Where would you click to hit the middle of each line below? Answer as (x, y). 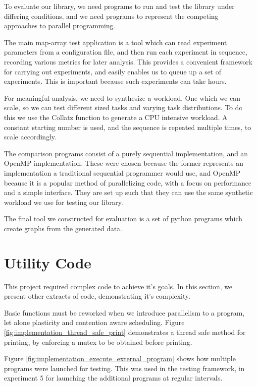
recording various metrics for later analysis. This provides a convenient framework (128, 61)
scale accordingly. (30, 137)
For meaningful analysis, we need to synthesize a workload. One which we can (122, 97)
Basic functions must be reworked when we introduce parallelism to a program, (124, 312)
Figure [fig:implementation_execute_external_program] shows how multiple (120, 358)
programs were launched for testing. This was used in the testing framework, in (124, 368)
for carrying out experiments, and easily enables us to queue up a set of (113, 71)
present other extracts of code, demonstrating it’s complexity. (97, 296)
